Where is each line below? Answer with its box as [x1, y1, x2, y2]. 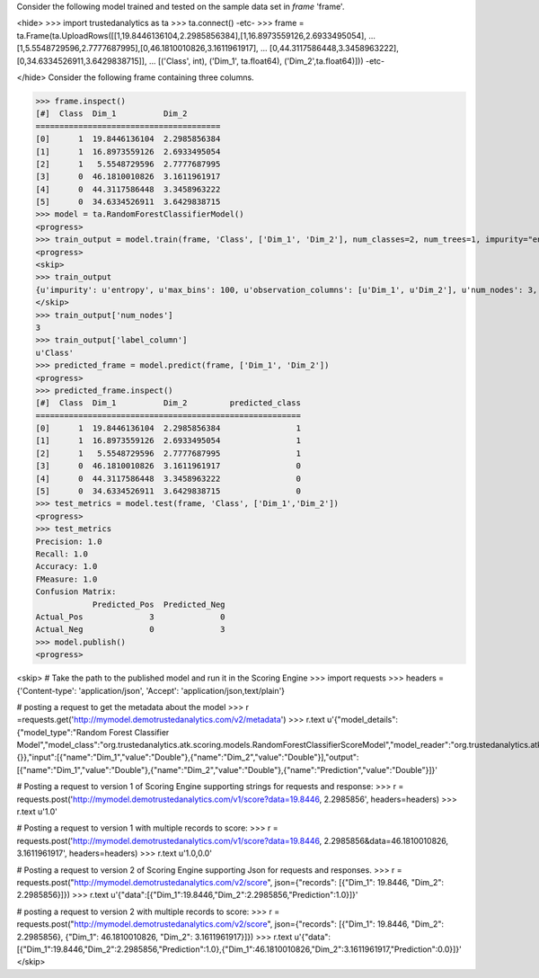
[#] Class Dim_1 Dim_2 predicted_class [35, 398, 301, 408]
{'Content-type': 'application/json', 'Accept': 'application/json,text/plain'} [16, 685, 286, 696]
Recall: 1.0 [35, 549, 89, 559]
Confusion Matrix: [35, 587, 117, 597]
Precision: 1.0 [35, 536, 102, 547]
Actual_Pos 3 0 [35, 611, 225, 622]
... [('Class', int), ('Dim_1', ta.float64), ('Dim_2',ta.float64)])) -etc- [148, 55, 385, 67]
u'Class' [35, 347, 75, 358]
